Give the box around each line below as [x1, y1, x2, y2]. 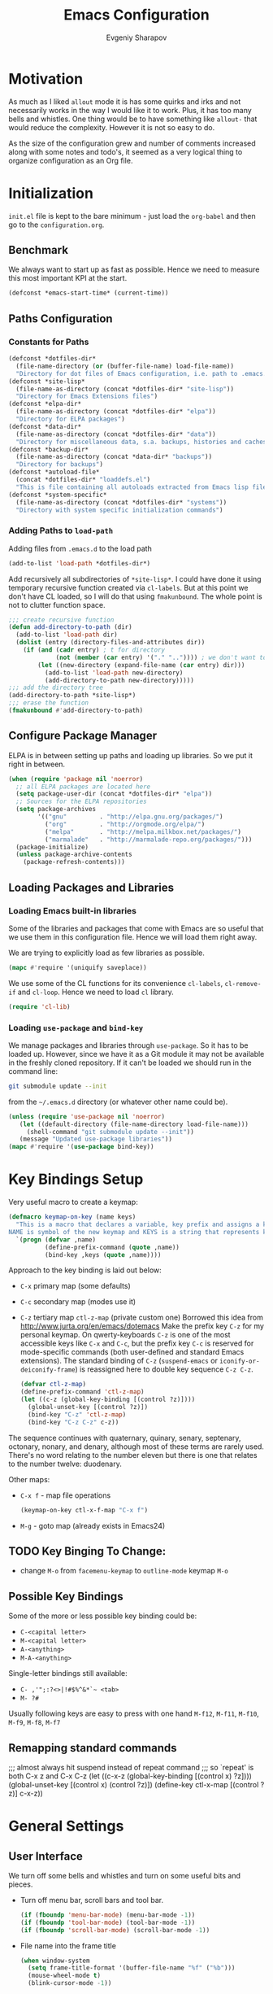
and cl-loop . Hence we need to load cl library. [17, 987, 174, 997]
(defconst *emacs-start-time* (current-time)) [8, 289, 169, 298]
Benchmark [8, 243, 69, 257]
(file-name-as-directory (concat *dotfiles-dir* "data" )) [15, 430, 217, 439]
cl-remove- [224, 980, 262, 988]
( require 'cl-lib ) [8, 1002, 71, 1010]
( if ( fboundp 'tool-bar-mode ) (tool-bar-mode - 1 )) [19, 1918, 196, 1926]
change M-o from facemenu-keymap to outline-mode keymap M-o [19, 1566, 229, 1576]
